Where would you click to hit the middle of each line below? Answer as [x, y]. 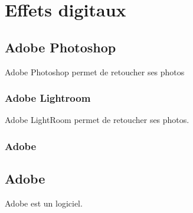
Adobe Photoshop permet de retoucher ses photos [95, 71]
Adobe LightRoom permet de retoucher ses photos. [97, 120]
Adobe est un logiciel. [44, 203]
